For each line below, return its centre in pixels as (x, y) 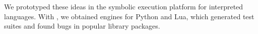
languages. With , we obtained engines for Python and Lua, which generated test (129, 16)
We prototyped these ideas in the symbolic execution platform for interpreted (124, 6)
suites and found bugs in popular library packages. (82, 26)
